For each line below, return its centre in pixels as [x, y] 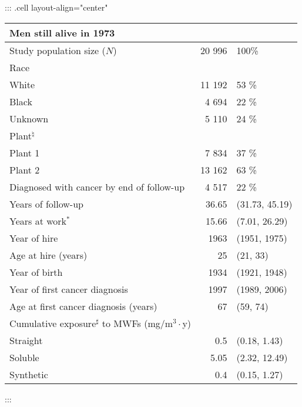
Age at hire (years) [48, 255]
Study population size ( [58, 50]
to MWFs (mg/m [137, 323]
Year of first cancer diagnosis [69, 289]
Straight [26, 340]
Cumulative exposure [53, 323]
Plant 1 [25, 152]
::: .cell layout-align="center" [56, 7]
